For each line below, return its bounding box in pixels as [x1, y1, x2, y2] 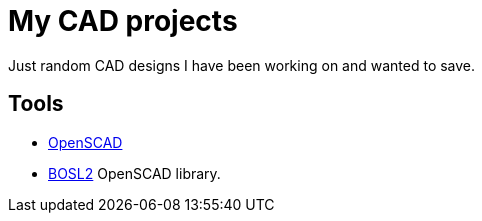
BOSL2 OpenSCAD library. [48, 164, 221, 182]
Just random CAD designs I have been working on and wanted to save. [8, 56, 476, 74]
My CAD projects [8, 4, 238, 38]
